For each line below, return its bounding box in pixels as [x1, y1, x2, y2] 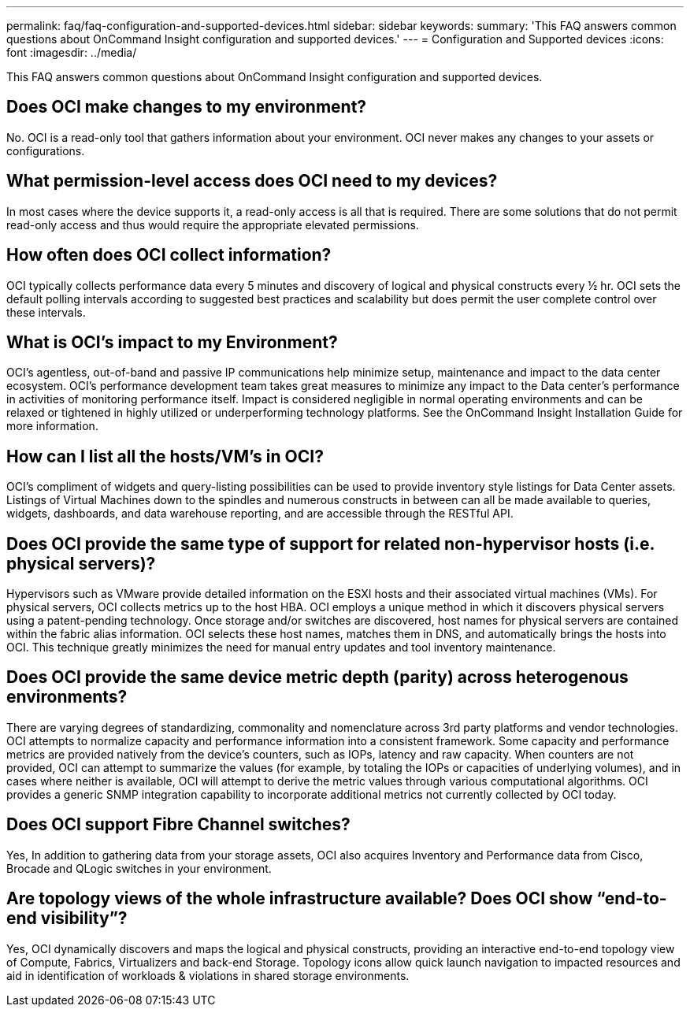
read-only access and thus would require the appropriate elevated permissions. [6, 217, 419, 232]
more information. [6, 419, 98, 433]
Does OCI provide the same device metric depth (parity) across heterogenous [6, 667, 629, 688]
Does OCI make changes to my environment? [6, 97, 367, 117]
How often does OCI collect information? [6, 245, 332, 265]
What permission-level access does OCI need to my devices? [6, 171, 498, 191]
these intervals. [6, 305, 86, 319]
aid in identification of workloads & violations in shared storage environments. [6, 968, 410, 982]
